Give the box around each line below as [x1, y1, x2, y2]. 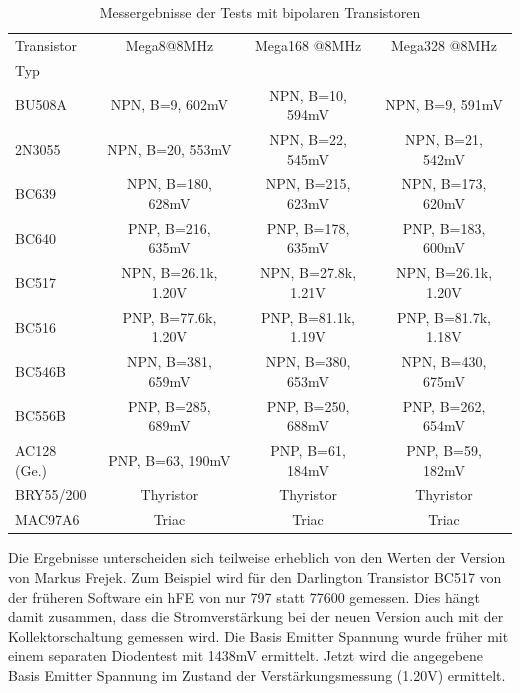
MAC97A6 [15, 509, 80, 530]
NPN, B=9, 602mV [110, 94, 229, 115]
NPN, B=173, [401, 173, 487, 194]
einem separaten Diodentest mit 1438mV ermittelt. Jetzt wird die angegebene [8, 645, 484, 666]
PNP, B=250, [266, 395, 350, 416]
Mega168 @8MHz [254, 34, 362, 55]
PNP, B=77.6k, [122, 306, 217, 327]
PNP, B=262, [402, 395, 486, 416]
